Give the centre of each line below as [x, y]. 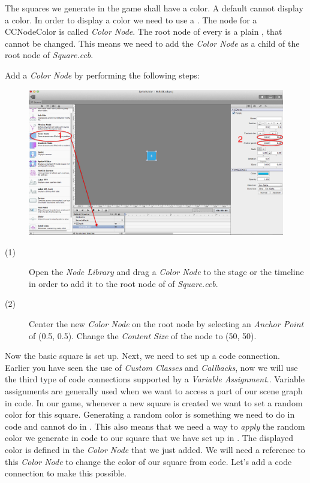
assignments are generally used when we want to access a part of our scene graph [154, 390]
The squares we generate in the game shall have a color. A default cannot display [154, 8]
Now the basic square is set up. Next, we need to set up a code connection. [142, 356]
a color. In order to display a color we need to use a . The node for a [131, 19]
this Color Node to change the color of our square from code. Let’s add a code [148, 461]
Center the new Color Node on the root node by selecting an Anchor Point [166, 323]
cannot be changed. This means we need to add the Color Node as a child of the [152, 43]
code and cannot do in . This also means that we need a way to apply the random [155, 426]
